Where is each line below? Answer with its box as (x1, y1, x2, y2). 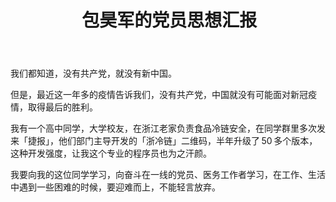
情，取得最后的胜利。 (10, 101, 98, 113)
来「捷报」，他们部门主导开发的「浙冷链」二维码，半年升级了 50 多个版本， (10, 135, 318, 147)
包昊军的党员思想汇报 (81, 9, 258, 32)
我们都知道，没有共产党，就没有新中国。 (10, 67, 177, 80)
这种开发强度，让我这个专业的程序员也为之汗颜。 (10, 147, 212, 160)
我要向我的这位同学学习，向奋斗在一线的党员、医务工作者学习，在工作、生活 (10, 169, 326, 181)
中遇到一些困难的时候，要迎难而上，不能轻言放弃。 (10, 181, 221, 193)
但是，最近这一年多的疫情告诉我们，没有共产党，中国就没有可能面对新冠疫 (10, 89, 317, 101)
